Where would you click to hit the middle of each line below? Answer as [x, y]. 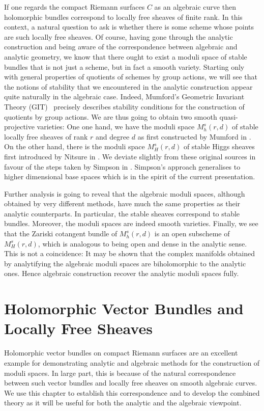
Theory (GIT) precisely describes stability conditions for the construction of [124, 106]
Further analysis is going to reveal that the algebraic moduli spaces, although [125, 193]
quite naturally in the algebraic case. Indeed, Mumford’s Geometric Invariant [124, 97]
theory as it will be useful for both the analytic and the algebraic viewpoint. [123, 403]
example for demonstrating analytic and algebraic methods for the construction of [132, 362]
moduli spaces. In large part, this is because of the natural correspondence [120, 373]
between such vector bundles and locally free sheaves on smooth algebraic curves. [131, 383]
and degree [112, 136]
